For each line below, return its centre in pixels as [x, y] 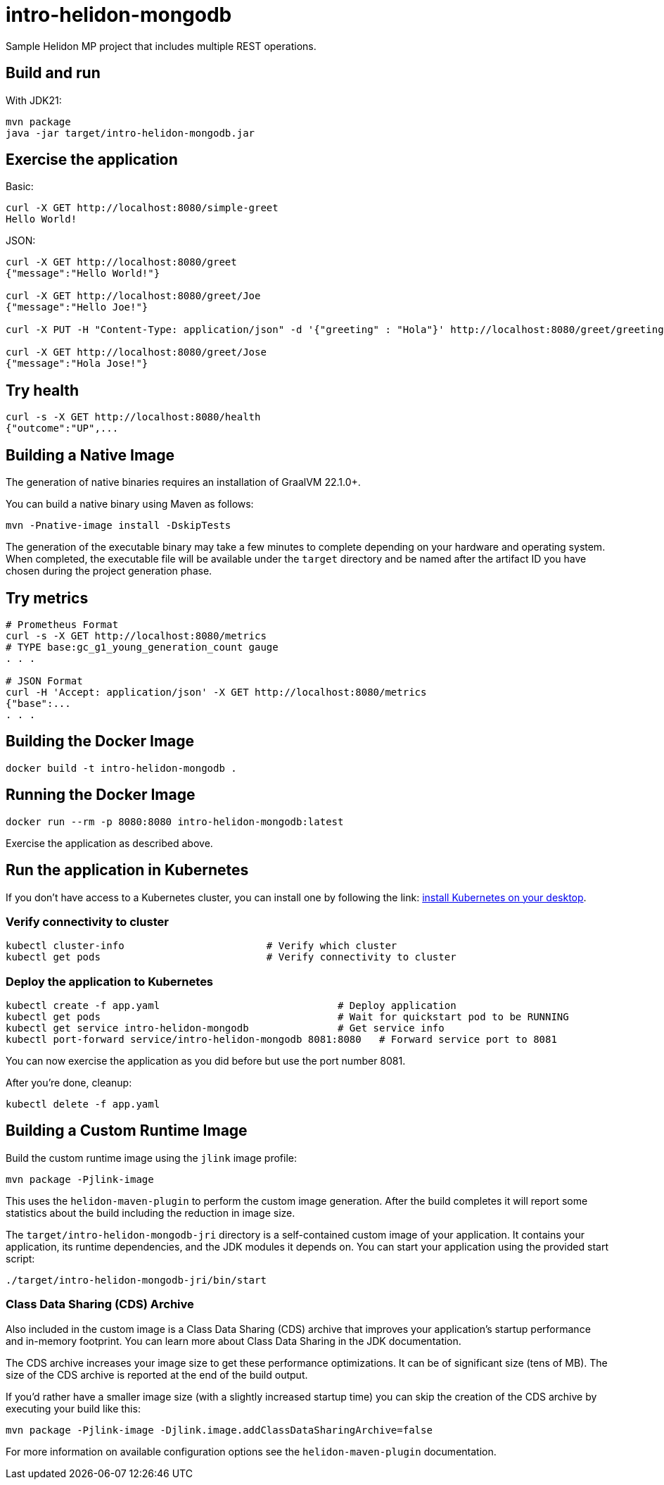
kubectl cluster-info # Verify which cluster [202, 946]
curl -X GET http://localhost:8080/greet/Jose [136, 352]
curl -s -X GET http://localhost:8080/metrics [136, 635]
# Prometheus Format [62, 624]
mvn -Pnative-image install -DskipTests [119, 526]
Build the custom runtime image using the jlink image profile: [152, 1158]
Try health [43, 390]
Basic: [20, 187]
